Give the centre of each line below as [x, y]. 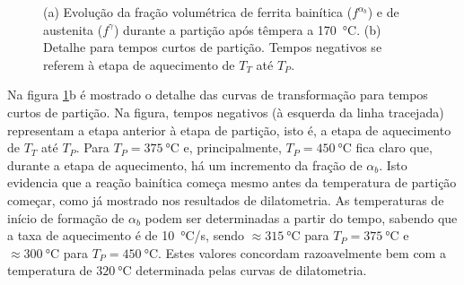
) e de [383, 12]
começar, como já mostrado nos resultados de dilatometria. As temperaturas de [226, 199]
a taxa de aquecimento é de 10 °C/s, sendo [126, 235]
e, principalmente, [232, 147]
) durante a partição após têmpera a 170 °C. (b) [247, 29]
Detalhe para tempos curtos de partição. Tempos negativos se [213, 47]
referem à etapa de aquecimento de [139, 64]
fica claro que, [394, 147]
